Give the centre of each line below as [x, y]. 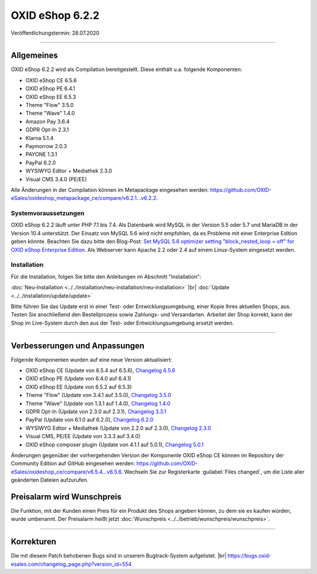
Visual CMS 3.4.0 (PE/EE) [56, 179]
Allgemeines [34, 56]
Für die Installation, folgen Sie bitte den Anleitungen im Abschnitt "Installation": [106, 276]
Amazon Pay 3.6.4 [48, 121]
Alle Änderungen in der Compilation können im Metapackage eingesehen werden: [110, 190]
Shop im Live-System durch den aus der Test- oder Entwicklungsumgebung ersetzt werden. [122, 323]
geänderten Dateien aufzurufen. [50, 480]
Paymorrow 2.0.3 [46, 146]
